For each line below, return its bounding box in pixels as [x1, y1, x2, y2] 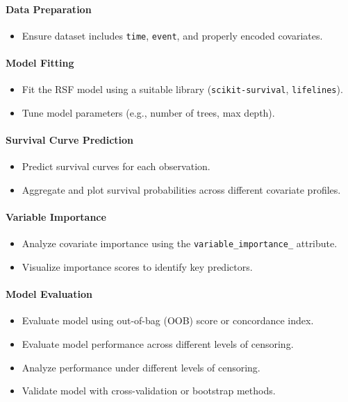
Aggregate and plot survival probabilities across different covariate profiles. [22, 182, 341, 196]
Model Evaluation [6, 287, 92, 301]
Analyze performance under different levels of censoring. [22, 360, 260, 374]
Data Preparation [6, 1, 92, 16]
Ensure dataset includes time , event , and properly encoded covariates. [22, 28, 323, 42]
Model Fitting [6, 56, 74, 70]
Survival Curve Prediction [6, 133, 134, 147]
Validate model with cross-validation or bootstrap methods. [22, 383, 276, 398]
